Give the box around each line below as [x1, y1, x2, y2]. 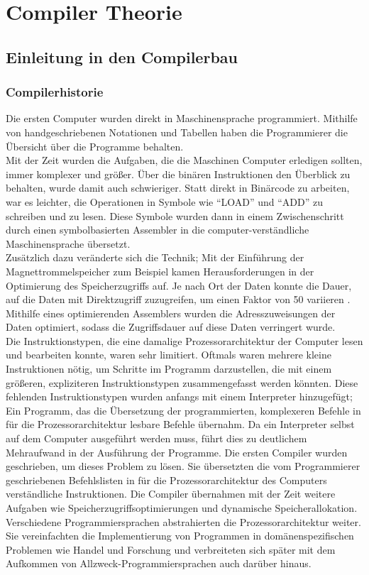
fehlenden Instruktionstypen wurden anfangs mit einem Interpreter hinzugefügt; [6, 389, 353, 404]
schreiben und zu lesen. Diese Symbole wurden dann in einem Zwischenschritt [6, 208, 344, 223]
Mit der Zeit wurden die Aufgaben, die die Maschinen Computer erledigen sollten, [6, 153, 363, 168]
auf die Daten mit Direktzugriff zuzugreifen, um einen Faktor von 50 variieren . [6, 292, 351, 307]
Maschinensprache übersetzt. [6, 236, 131, 251]
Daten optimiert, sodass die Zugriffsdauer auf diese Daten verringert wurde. [6, 319, 336, 334]
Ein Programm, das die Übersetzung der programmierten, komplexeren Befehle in [6, 402, 361, 417]
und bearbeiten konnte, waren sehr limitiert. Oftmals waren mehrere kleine [6, 347, 331, 362]
